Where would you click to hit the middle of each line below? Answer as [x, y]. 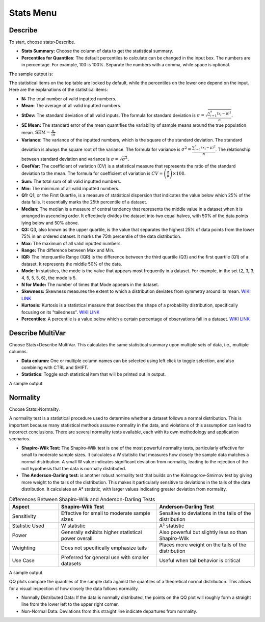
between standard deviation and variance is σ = [70, 159]
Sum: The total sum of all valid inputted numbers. [71, 181]
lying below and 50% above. [50, 223]
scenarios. [20, 439]
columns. [18, 352]
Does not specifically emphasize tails [104, 548]
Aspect [21, 507]
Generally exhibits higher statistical [102, 532]
